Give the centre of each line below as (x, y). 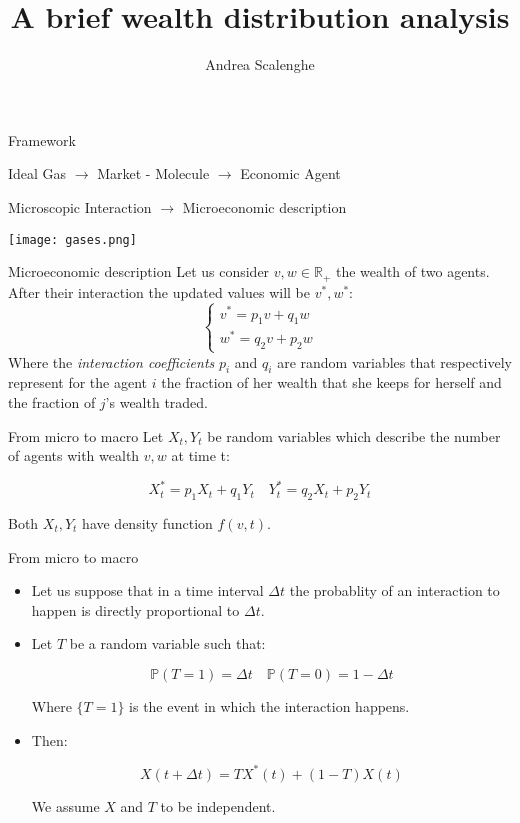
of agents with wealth (74, 455)
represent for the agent (78, 382)
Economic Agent (290, 173)
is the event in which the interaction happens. (269, 705)
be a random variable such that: (167, 643)
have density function (147, 522)
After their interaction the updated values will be (159, 291)
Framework (42, 139)
